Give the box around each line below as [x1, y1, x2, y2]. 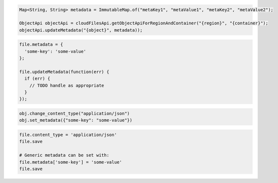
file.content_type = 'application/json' [19, 132, 117, 138]
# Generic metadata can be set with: [19, 152, 110, 158]
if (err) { [24, 76, 51, 81]
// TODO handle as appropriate [29, 83, 104, 88]
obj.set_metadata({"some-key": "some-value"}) [19, 117, 132, 123]
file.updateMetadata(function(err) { [19, 69, 110, 74]
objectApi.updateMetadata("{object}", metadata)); [19, 27, 143, 33]
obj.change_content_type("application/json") [19, 111, 130, 116]
